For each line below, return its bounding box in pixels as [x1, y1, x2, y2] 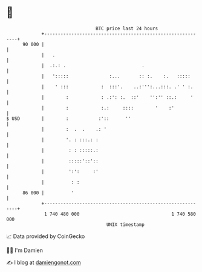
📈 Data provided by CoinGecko [6, 233, 85, 240]
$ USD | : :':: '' [6, 115, 131, 122]
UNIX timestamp [106, 221, 145, 228]
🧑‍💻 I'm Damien [6, 247, 44, 254]
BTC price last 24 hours [96, 25, 158, 32]
